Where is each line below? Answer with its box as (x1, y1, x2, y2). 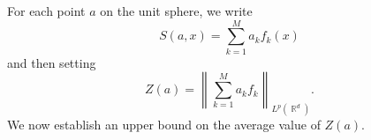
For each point (7, 2, 86, 19)
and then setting (7, 53, 96, 71)
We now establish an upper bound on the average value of (7, 115, 321, 134)
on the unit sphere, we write (100, 2, 253, 19)
